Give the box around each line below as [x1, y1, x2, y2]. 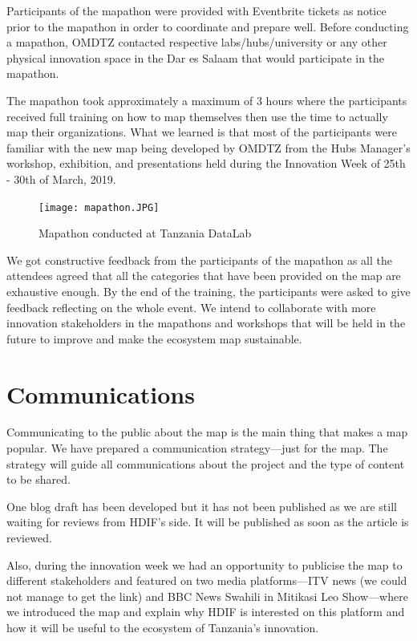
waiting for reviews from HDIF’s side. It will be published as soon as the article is [6, 513, 409, 530]
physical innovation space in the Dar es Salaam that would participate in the [6, 49, 385, 66]
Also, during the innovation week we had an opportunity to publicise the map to [6, 556, 403, 573]
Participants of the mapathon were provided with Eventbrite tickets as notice [6, 2, 387, 18]
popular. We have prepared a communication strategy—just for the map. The [6, 440, 388, 456]
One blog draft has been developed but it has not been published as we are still [6, 497, 397, 514]
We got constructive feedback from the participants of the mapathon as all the [6, 251, 393, 268]
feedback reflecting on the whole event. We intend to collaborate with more [6, 298, 376, 315]
